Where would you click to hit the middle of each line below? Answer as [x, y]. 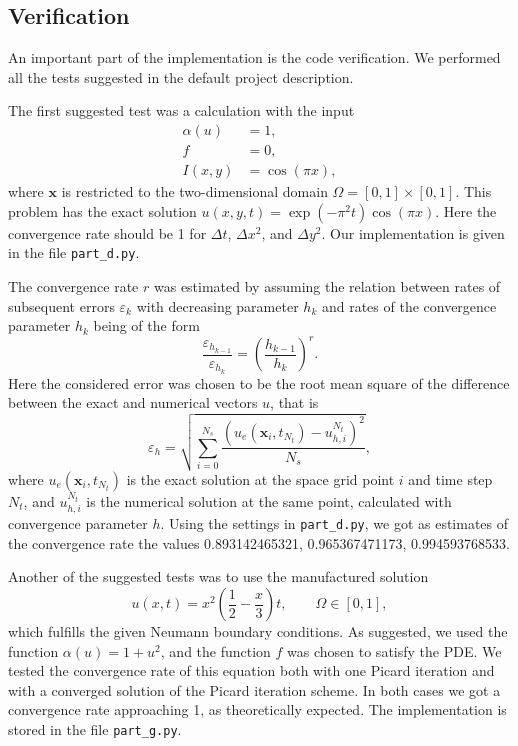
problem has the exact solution [102, 210]
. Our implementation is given [413, 232]
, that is [294, 402]
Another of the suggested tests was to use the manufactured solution [218, 576]
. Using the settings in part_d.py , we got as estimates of [334, 523]
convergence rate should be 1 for [107, 232]
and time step [450, 478]
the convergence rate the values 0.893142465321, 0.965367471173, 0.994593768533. [259, 542]
